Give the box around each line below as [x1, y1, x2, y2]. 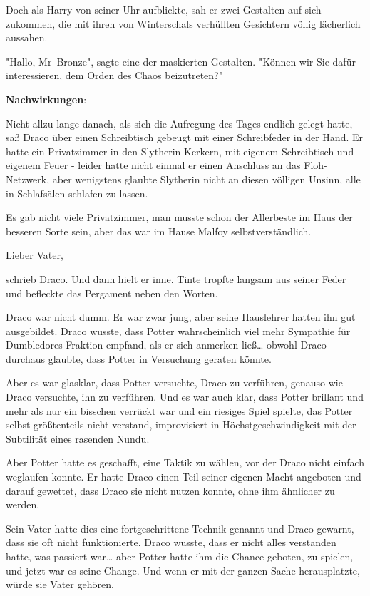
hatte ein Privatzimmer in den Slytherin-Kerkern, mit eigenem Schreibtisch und [6, 143, 354, 158]
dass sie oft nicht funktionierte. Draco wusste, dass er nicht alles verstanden [6, 535, 336, 550]
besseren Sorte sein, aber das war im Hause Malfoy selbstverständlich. [6, 223, 312, 238]
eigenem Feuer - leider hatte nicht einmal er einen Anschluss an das [6, 158, 301, 173]
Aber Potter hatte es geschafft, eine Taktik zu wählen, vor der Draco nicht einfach [6, 455, 365, 470]
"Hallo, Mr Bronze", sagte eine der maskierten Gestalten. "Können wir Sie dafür [6, 53, 356, 68]
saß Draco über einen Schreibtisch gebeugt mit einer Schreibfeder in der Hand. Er [6, 130, 363, 145]
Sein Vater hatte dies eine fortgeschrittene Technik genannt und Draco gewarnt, [6, 520, 354, 535]
